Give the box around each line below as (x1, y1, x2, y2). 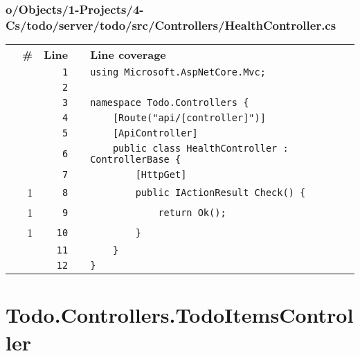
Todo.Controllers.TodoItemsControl (6, 301, 354, 329)
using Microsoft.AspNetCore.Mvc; (90, 66, 266, 78)
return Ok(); (158, 206, 226, 218)
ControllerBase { (90, 154, 181, 166)
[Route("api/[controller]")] (112, 112, 266, 124)
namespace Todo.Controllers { (90, 97, 249, 109)
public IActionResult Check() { (135, 186, 306, 198)
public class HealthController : (112, 143, 289, 154)
